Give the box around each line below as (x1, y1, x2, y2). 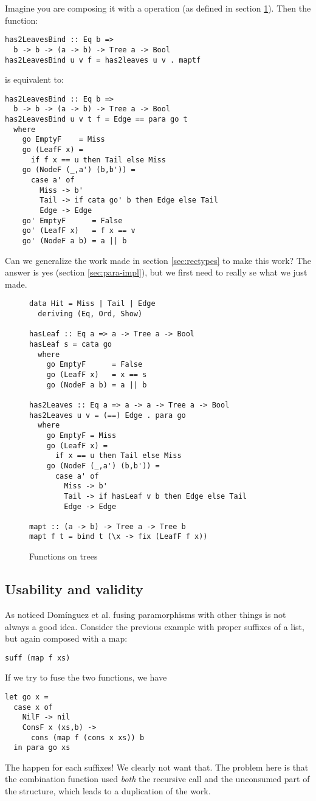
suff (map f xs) (5, 653, 70, 662)
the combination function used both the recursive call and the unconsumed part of (5, 772, 310, 785)
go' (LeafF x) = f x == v (22, 226, 136, 235)
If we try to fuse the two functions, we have (5, 671, 167, 684)
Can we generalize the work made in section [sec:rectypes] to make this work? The (5, 254, 311, 266)
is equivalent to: (5, 73, 64, 86)
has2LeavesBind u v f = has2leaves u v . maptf (5, 55, 201, 64)
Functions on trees (29, 550, 98, 563)
